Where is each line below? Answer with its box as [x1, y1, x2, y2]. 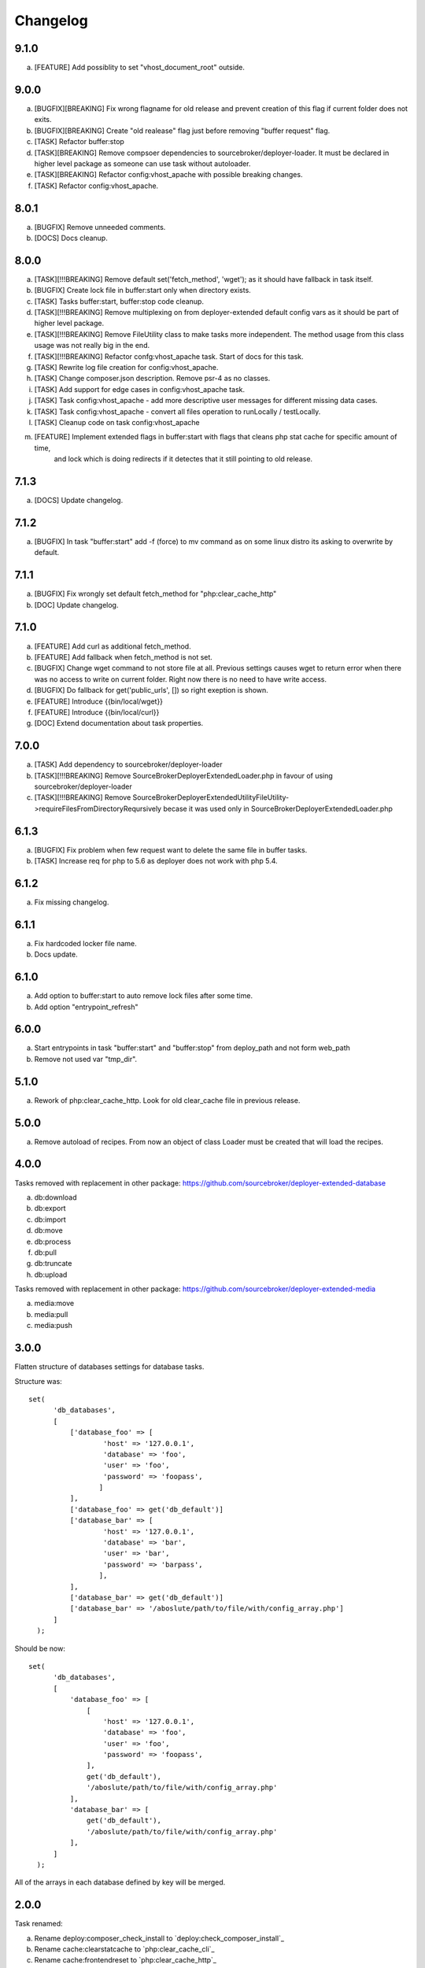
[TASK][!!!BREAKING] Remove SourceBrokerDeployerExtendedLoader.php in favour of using [34, 771, 334, 780]
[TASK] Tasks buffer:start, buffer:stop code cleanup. [34, 296, 205, 306]
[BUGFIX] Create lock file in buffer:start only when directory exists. [34, 286, 251, 295]
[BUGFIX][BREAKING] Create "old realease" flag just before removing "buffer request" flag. [34, 126, 331, 135]
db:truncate [34, 1259, 72, 1268]
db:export [34, 1204, 66, 1213]
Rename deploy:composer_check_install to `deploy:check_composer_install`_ [34, 1933, 285, 1943]
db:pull [34, 1248, 57, 1257]
